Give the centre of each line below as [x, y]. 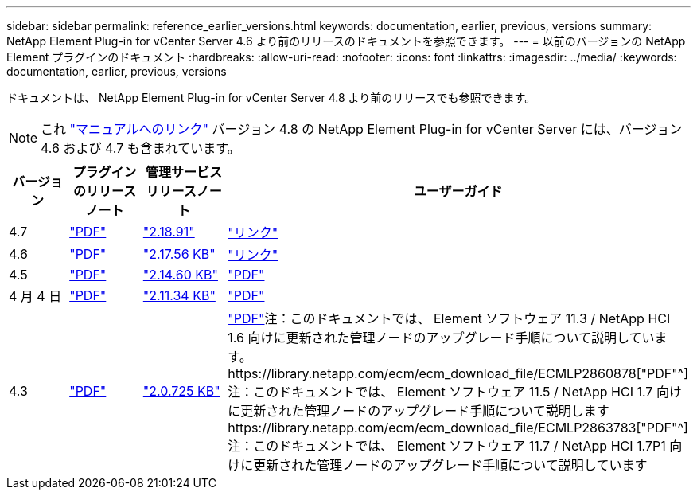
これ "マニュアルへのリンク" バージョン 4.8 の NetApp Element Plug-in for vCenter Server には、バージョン [362, 129]
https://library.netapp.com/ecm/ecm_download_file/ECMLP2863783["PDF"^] [458, 428]
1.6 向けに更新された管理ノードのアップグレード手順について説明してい [441, 338]
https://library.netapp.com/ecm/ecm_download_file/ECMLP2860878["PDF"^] [458, 373]
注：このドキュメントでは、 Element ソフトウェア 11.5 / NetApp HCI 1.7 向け [455, 392]
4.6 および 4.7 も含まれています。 [140, 148]
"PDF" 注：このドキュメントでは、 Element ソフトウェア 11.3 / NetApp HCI [449, 318]
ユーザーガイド [458, 191]
